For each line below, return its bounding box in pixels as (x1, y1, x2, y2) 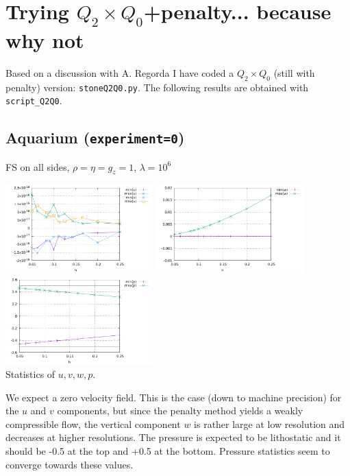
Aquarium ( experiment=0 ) (5, 127, 185, 148)
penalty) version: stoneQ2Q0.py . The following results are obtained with (5, 80, 309, 94)
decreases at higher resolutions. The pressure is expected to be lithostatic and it (5, 430, 341, 444)
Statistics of (5, 367, 55, 381)
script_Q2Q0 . (5, 93, 62, 108)
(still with (273, 65, 315, 80)
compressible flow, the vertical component (5, 416, 181, 431)
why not (5, 25, 84, 53)
